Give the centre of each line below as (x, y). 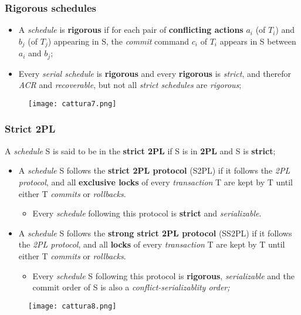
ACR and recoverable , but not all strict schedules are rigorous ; (130, 85)
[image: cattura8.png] (72, 306)
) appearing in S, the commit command (119, 41)
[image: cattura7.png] (72, 104)
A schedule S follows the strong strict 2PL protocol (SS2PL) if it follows (155, 233)
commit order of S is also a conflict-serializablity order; (131, 287)
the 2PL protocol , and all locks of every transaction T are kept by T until (152, 244)
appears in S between (258, 41)
